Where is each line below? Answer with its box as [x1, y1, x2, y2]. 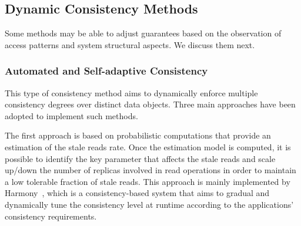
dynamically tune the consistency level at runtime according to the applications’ [5, 198, 294, 210]
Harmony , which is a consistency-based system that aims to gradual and [5, 187, 270, 199]
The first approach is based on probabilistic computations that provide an [5, 129, 271, 141]
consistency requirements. [5, 210, 97, 222]
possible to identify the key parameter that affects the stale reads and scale [5, 152, 276, 164]
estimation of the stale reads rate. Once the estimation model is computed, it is [5, 140, 291, 153]
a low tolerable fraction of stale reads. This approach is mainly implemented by [5, 175, 290, 187]
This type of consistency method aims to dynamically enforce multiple [5, 86, 258, 99]
